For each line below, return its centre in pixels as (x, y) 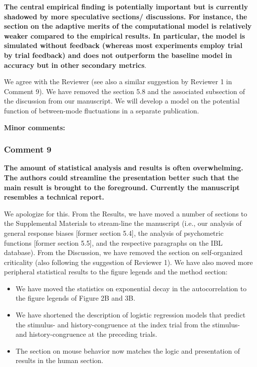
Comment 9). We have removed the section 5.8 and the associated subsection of (125, 91)
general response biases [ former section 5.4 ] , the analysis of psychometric (114, 233)
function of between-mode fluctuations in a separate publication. (102, 110)
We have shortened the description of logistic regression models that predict (130, 315)
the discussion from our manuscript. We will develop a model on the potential (122, 101)
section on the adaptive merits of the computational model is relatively (128, 26)
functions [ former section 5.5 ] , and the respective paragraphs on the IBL (113, 242)
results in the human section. (60, 360)
